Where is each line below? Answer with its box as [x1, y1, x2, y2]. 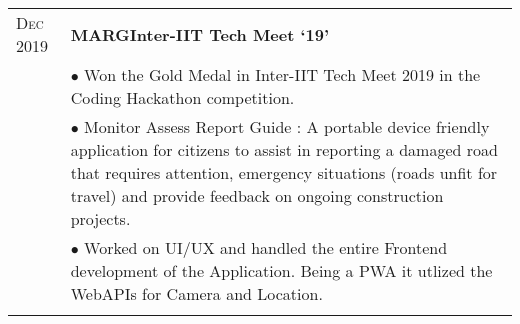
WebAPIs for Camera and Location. [70, 282, 323, 305]
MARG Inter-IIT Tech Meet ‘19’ [70, 22, 330, 46]
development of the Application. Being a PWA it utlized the [70, 259, 493, 282]
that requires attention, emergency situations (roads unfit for [70, 161, 498, 184]
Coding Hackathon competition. [70, 86, 295, 109]
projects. [70, 207, 131, 230]
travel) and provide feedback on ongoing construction [70, 184, 444, 207]
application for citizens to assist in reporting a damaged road [70, 138, 498, 161]
